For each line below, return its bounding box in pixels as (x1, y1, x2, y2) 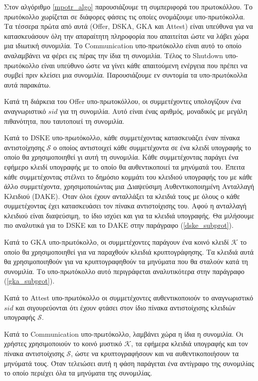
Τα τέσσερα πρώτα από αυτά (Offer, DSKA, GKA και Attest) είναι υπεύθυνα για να (4, 21, 253, 31)
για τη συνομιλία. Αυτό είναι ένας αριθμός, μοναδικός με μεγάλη (60, 105, 248, 116)
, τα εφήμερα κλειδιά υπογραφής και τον (131, 338, 248, 349)
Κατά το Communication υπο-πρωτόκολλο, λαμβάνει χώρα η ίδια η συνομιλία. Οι (4, 328, 244, 339)
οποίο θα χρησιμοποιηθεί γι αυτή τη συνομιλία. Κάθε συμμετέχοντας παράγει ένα (4, 152, 239, 162)
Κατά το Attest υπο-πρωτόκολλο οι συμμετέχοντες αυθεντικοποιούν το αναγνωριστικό (4, 292, 254, 303)
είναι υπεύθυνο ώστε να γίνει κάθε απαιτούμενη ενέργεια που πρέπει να (41, 60, 248, 70)
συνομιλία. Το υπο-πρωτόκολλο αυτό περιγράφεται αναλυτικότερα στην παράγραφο (4, 266, 245, 276)
